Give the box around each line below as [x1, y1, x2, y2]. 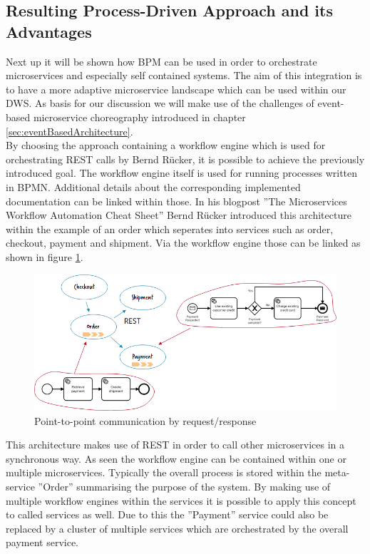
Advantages [6, 20, 92, 42]
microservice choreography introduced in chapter [33, 109, 246, 124]
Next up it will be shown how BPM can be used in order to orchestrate [6, 53, 317, 68]
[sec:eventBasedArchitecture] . [6, 123, 133, 138]
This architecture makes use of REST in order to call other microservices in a [6, 437, 345, 452]
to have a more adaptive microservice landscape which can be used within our [6, 81, 346, 96]
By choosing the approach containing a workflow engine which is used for [6, 138, 326, 153]
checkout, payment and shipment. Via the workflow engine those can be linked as [6, 235, 361, 250]
